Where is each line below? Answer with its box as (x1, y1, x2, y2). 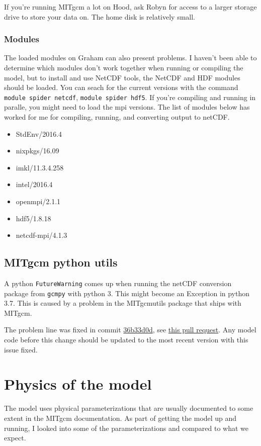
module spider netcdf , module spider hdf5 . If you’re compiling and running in (4, 92, 256, 102)
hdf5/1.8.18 (16, 213, 51, 223)
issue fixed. (4, 344, 38, 354)
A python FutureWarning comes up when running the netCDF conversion (4, 278, 232, 288)
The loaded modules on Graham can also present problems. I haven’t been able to (4, 52, 257, 63)
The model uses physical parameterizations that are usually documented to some (4, 403, 253, 413)
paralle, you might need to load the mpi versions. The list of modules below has (4, 102, 250, 112)
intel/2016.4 (16, 179, 53, 190)
